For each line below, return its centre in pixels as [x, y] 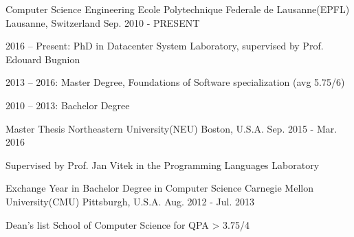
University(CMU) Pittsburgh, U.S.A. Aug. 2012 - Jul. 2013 [130, 201]
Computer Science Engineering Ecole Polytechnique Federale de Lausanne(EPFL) [178, 9]
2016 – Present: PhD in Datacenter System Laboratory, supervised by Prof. [165, 46]
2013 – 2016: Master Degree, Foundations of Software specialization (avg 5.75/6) [175, 82]
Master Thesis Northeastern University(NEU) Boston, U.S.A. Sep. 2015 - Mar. [172, 128]
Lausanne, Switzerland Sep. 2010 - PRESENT [103, 22]
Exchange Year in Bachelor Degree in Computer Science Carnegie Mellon [159, 188]
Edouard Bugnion [43, 59]
